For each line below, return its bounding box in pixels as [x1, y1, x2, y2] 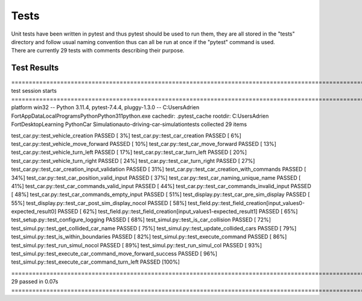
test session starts [11, 87, 57, 94]
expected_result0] [11, 208, 57, 215]
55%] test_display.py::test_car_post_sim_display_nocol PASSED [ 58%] [11, 199, 187, 206]
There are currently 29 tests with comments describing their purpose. [11, 47, 185, 54]
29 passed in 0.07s [11, 278, 59, 285]
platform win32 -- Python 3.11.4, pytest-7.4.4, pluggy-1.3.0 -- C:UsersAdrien [11, 104, 200, 111]
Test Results [11, 63, 59, 73]
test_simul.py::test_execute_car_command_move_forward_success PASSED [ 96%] [11, 250, 217, 258]
